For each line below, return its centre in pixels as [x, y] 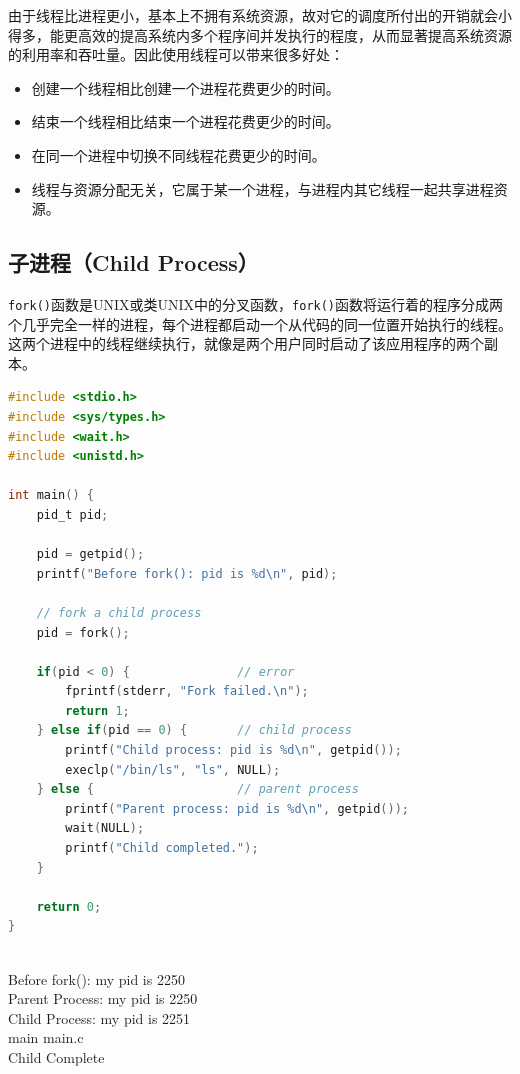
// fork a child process [119, 612]
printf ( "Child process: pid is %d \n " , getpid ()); [233, 750]
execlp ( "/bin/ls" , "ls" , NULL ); [173, 769]
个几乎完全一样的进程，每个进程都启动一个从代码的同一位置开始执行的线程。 [260, 323]
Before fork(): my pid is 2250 [96, 978]
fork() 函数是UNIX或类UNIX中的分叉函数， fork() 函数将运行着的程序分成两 [256, 303]
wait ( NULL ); [105, 828]
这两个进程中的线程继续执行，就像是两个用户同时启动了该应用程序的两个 [246, 343]
